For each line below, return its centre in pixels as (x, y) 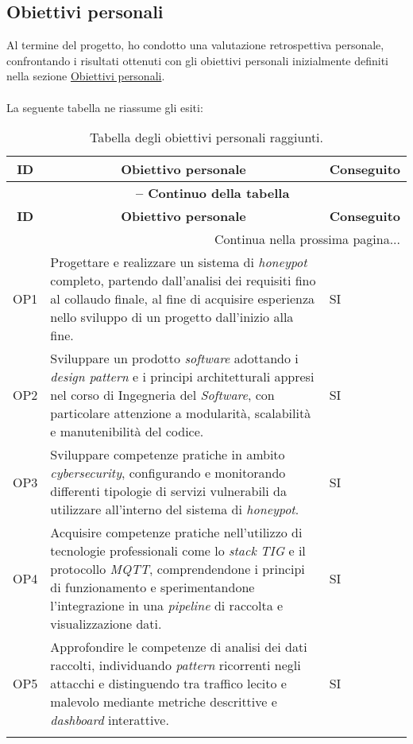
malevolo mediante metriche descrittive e (164, 702)
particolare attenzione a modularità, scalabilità (181, 413)
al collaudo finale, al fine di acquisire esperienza (183, 299)
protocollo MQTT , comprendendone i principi (178, 569)
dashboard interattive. (110, 720)
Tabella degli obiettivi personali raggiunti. (206, 138)
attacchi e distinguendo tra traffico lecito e (168, 684)
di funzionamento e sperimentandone (152, 587)
